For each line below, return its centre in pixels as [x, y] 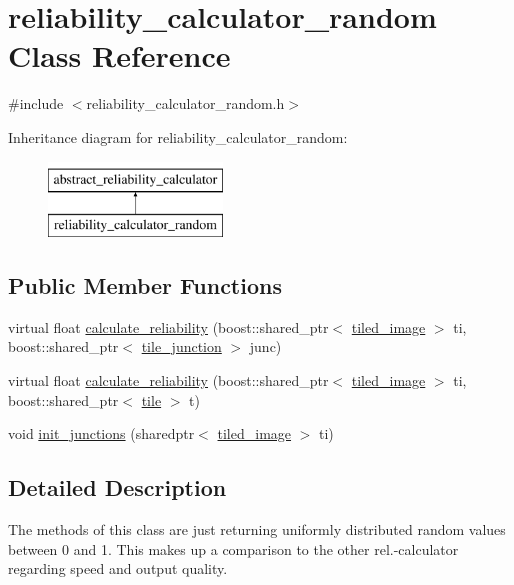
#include [36, 103]
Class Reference [119, 55]
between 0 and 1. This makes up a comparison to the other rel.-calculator [233, 548]
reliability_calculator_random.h [185, 103]
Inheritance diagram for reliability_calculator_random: [178, 136]
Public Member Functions [145, 285]
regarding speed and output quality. [118, 568]
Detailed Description [117, 487]
